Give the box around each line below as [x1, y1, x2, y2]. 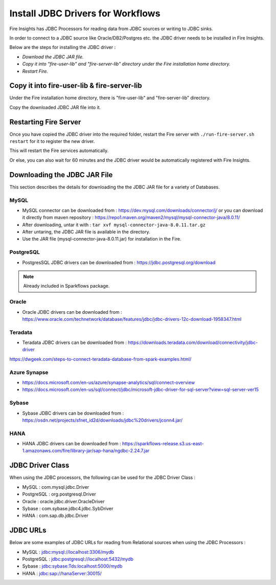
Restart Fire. [22, 68, 49, 74]
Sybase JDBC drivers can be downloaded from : [22, 410, 124, 416]
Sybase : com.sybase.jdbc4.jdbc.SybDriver [22, 505, 113, 511]
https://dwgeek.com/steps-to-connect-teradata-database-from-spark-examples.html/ [9, 356, 192, 362]
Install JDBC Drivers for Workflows [9, 8, 160, 19]
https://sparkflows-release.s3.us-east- [122, 441, 204, 447]
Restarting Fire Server [9, 118, 81, 126]
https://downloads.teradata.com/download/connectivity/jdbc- [128, 339, 258, 345]
